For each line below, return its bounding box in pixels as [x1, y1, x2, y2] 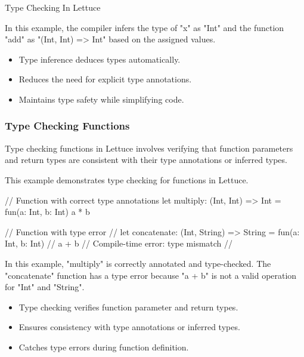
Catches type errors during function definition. [18, 340, 189, 353]
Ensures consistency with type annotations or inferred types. [18, 321, 240, 333]
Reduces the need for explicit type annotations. [18, 73, 192, 85]
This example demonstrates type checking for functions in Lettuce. [5, 173, 249, 186]
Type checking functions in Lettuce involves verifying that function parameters [5, 141, 293, 154]
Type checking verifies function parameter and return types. [18, 300, 238, 313]
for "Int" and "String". [5, 281, 85, 293]
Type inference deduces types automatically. [18, 53, 181, 65]
